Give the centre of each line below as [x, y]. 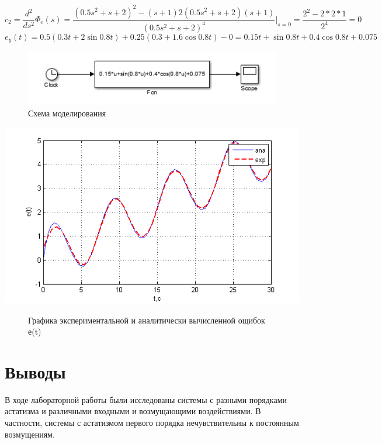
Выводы [35, 371]
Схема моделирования [67, 113]
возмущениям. [30, 434]
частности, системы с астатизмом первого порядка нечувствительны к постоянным [152, 423]
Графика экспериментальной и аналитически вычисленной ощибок [147, 320]
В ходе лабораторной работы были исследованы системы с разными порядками [146, 399]
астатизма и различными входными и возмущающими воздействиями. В [133, 411]
